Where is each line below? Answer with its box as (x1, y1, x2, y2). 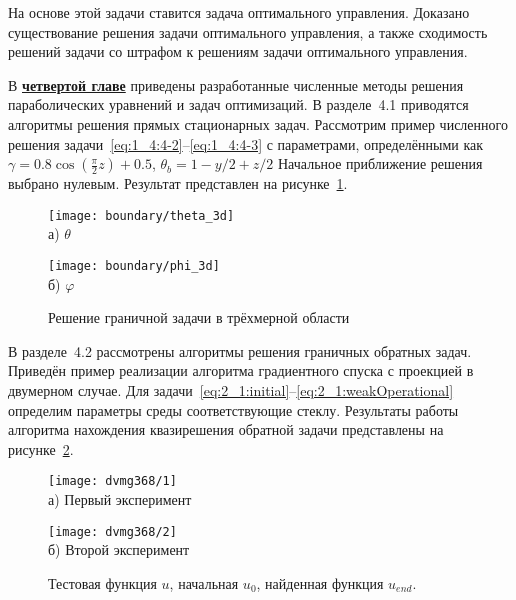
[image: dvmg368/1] (48, 474, 177, 489)
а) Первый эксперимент (48, 489, 192, 510)
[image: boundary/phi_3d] (48, 259, 220, 273)
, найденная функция (256, 572, 384, 593)
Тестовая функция (48, 572, 157, 593)
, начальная (169, 572, 239, 593)
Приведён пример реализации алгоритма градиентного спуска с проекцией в (8, 360, 474, 381)
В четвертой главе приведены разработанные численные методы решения (8, 74, 464, 95)
